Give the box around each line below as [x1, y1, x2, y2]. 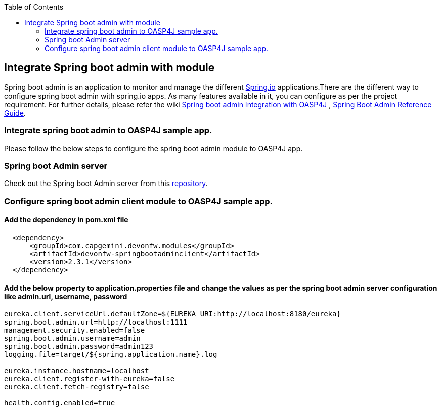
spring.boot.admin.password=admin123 [4, 342, 154, 351]
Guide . [4, 108, 26, 117]
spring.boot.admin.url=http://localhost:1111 [4, 318, 188, 327]
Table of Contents [4, 3, 64, 11]
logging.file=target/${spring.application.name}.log [4, 350, 217, 359]
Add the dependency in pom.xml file [4, 215, 128, 224]
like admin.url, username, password [4, 292, 127, 301]
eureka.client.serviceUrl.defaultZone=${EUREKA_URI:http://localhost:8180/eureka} [4, 310, 341, 318]
